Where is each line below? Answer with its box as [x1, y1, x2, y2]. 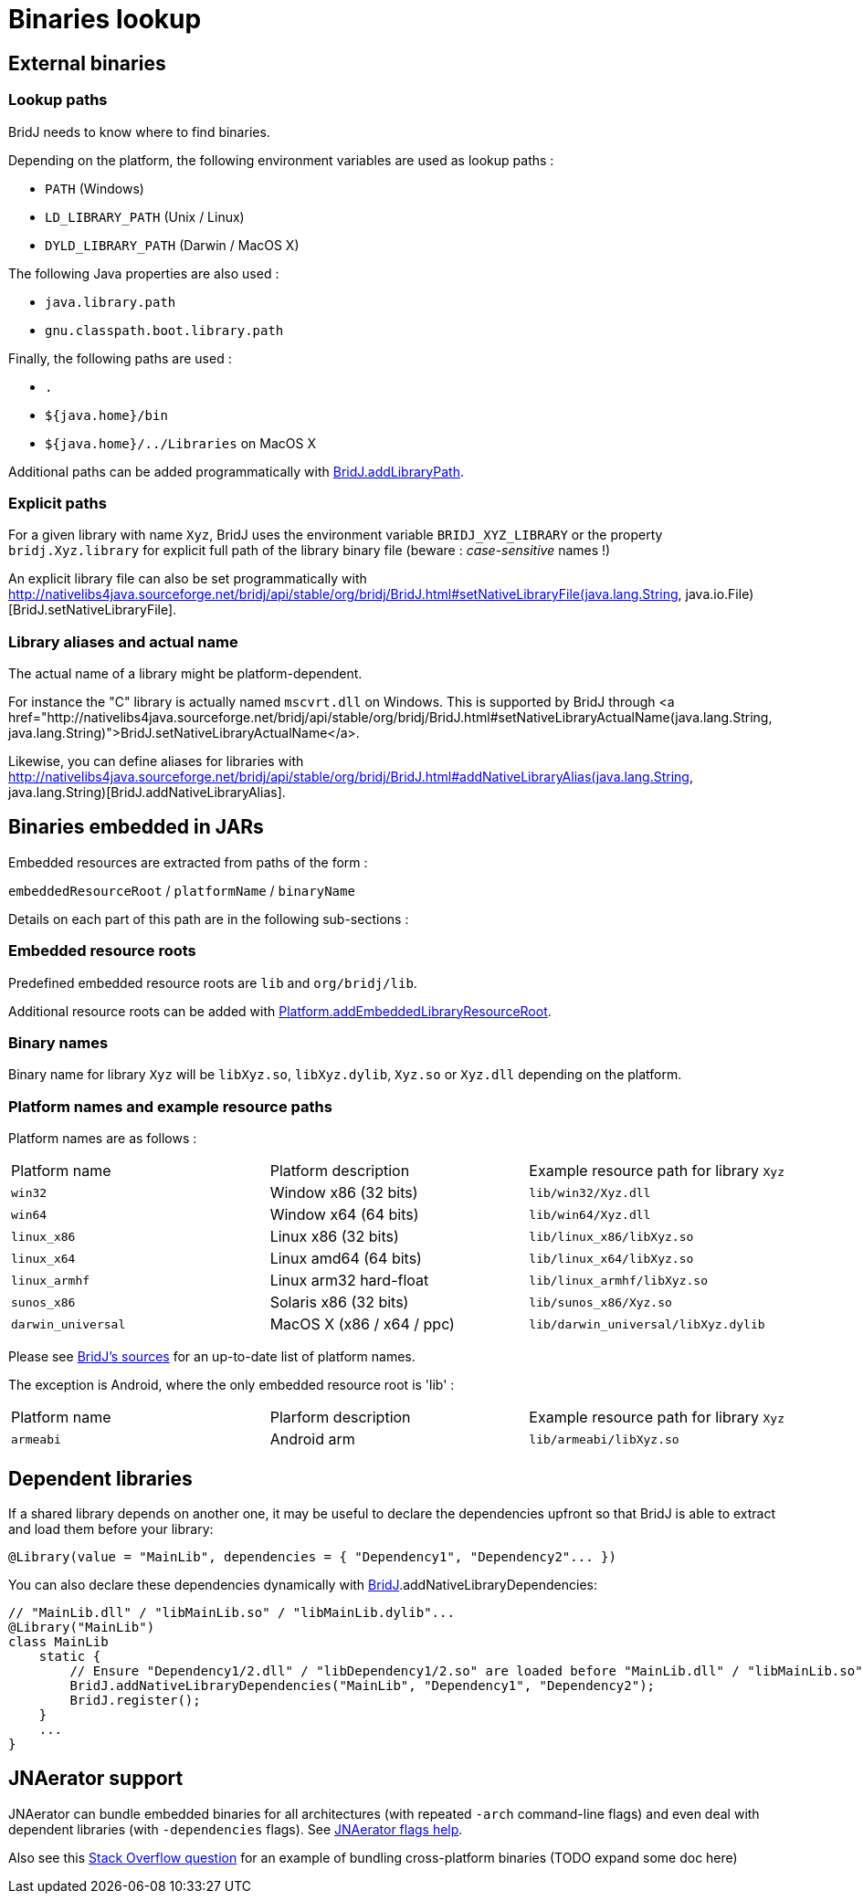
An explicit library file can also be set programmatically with [8, 571, 367, 587]
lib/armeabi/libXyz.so [529, 1432, 679, 1446]
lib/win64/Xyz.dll [529, 1207, 651, 1222]
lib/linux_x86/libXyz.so [529, 1229, 694, 1244]
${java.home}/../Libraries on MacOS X [45, 435, 316, 451]
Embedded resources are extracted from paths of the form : [8, 854, 368, 870]
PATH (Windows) [45, 180, 144, 196]
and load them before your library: [8, 1520, 214, 1537]
